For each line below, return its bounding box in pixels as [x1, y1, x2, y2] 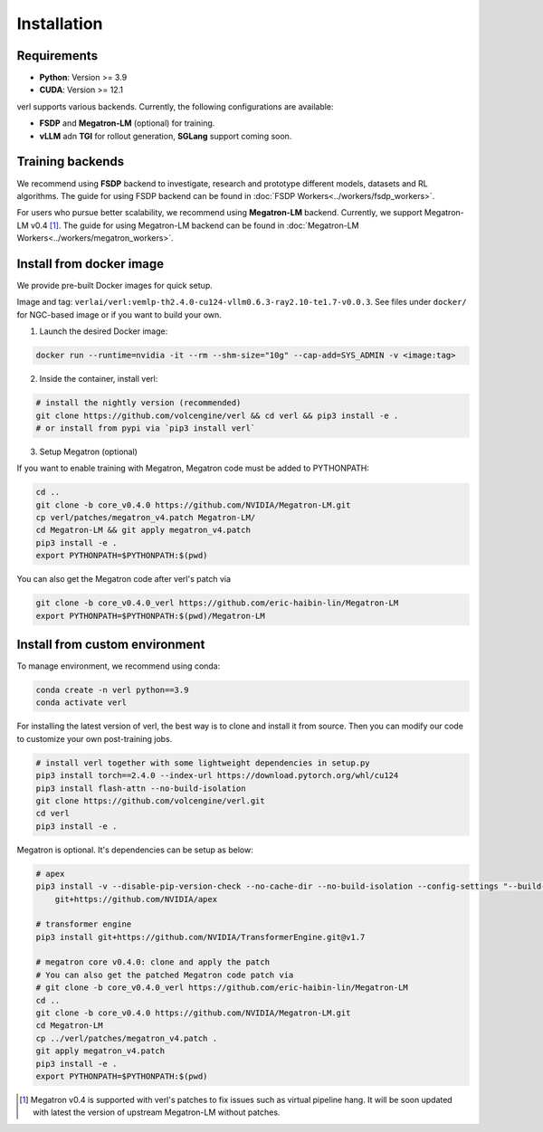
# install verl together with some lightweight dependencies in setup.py [35, 757, 370, 768]
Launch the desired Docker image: [39, 326, 168, 337]
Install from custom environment [16, 636, 205, 652]
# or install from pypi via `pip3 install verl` [35, 423, 256, 433]
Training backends [16, 154, 125, 169]
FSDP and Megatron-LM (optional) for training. [39, 118, 215, 128]
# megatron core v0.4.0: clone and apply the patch [35, 957, 271, 967]
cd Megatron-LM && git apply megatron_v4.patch [35, 525, 251, 536]
